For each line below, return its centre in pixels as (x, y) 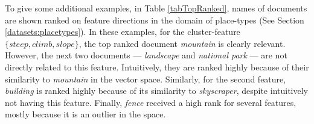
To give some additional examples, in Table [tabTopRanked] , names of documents (156, 8)
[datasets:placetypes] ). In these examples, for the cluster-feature (123, 32)
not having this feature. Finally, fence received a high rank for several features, (151, 102)
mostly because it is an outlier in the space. (85, 114)
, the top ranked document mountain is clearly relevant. (182, 43)
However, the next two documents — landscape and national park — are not (146, 55)
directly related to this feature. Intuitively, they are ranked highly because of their (157, 67)
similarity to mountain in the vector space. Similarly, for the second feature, (146, 79)
